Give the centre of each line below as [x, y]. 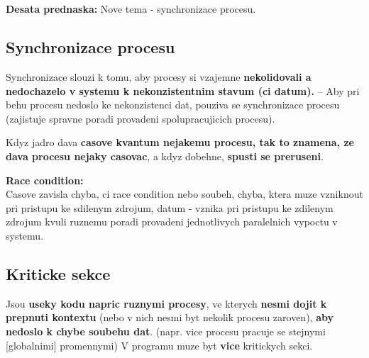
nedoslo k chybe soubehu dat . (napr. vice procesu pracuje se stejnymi [166, 331]
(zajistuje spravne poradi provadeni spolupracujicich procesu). [141, 118]
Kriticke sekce [58, 273]
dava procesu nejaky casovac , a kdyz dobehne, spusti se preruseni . [165, 156]
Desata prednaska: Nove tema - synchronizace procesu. [131, 9]
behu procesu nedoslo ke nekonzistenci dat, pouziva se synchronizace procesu [173, 105]
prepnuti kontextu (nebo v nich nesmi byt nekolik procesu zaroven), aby [170, 317]
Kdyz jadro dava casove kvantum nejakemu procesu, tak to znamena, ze [180, 142]
